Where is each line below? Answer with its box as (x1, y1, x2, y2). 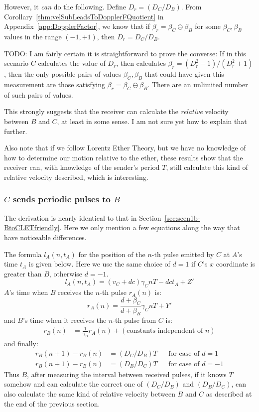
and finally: (4, 338, 38, 349)
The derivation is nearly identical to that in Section (4, 212, 161, 223)
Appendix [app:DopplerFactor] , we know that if (4, 21, 150, 31)
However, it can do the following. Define (4, 1, 126, 11)
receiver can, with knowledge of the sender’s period (4, 162, 160, 172)
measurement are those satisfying (4, 79, 105, 89)
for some (195, 21, 221, 31)
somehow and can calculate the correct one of (4, 379, 143, 389)
